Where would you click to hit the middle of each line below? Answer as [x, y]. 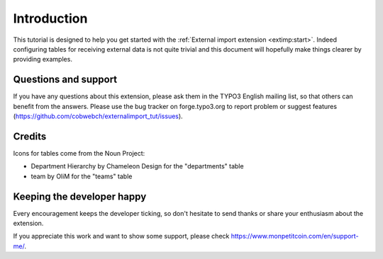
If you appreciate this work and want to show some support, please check [121, 236]
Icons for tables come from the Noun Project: [79, 153]
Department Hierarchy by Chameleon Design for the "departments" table [137, 166]
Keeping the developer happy [80, 196]
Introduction [50, 18]
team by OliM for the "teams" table [82, 176]
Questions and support [65, 80]
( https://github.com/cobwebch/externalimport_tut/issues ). [98, 116]
